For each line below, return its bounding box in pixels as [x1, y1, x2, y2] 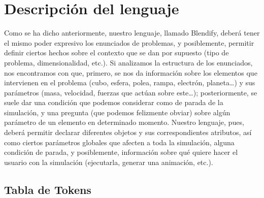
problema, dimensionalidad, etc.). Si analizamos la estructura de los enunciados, [4, 57, 253, 68]
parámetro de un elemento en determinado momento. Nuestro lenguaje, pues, [4, 117, 244, 127]
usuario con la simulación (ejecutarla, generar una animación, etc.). [4, 156, 213, 167]
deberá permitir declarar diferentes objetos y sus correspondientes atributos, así [4, 127, 252, 138]
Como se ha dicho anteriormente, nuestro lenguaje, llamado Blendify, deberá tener [4, 27, 260, 38]
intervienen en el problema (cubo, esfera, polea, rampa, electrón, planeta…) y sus [4, 77, 255, 88]
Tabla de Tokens [4, 181, 91, 197]
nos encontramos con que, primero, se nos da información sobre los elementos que [4, 67, 257, 78]
